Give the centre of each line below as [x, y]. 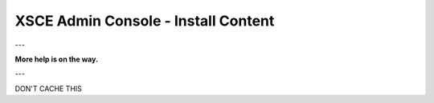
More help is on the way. [57, 59]
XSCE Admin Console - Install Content [145, 21]
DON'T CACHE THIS [48, 89]
